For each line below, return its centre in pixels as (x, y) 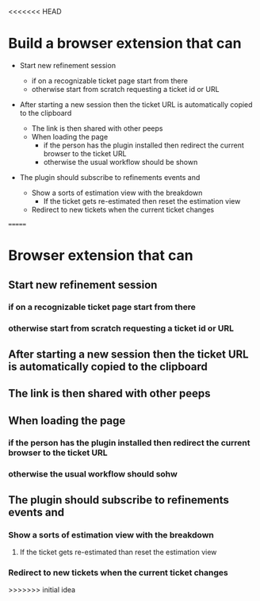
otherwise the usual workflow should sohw (93, 474)
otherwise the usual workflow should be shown (120, 162)
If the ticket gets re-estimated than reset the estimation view (118, 552)
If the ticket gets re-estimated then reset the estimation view (142, 201)
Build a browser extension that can (125, 44)
